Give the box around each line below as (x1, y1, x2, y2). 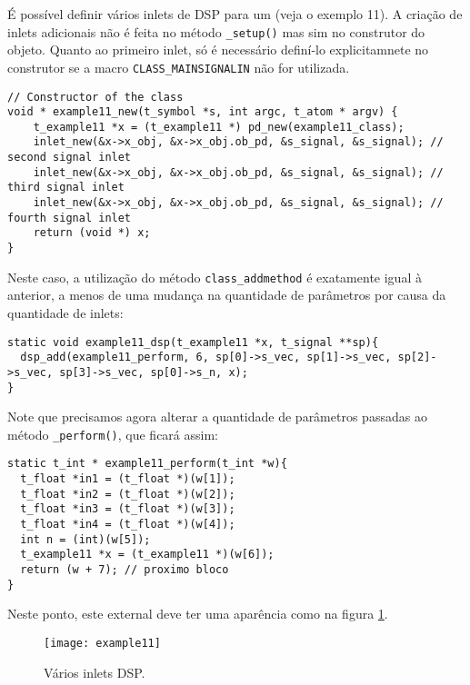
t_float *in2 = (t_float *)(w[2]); (20, 487, 235, 501)
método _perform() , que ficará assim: (7, 424, 219, 443)
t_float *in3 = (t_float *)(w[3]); (20, 502, 235, 516)
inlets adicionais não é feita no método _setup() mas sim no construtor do (7, 22, 425, 41)
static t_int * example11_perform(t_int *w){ (7, 457, 287, 471)
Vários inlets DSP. (44, 662, 145, 681)
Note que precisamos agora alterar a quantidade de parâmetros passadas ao (7, 407, 427, 426)
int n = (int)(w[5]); (20, 532, 151, 546)
